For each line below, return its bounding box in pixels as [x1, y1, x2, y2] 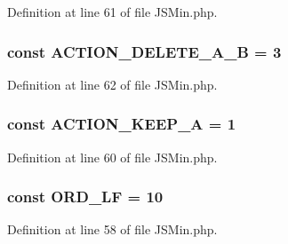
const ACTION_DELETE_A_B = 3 [7, 40, 282, 62]
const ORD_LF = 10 [7, 185, 164, 208]
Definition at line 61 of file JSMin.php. [7, 3, 218, 20]
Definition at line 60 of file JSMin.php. [7, 147, 218, 166]
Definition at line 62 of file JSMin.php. [7, 75, 218, 93]
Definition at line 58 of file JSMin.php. [7, 220, 218, 239]
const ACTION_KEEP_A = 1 [7, 113, 236, 135]
